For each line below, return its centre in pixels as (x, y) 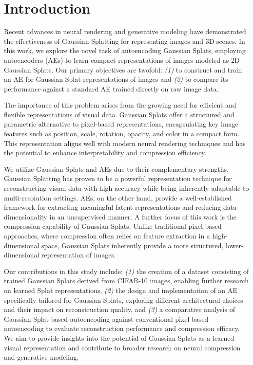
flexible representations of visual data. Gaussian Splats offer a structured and (119, 114)
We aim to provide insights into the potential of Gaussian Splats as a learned (119, 338)
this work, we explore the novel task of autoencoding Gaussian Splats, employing (125, 50)
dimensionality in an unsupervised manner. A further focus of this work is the (120, 216)
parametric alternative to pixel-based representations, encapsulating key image (121, 124)
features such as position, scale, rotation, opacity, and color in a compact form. (122, 134)
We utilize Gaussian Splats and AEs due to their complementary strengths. (116, 169)
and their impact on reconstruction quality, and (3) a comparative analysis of (120, 309)
